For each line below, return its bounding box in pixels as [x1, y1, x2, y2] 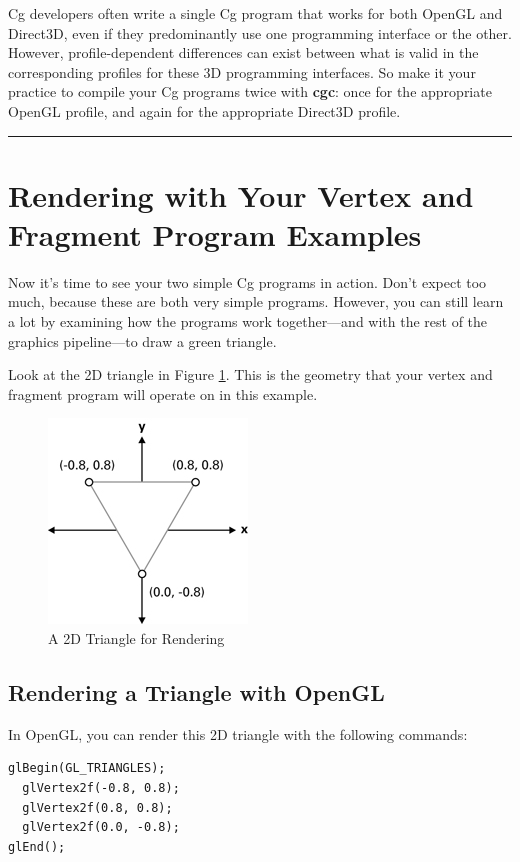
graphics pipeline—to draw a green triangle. [8, 330, 277, 351]
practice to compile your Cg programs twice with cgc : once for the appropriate [8, 81, 492, 102]
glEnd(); [8, 839, 66, 854]
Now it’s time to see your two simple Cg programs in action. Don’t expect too [8, 271, 487, 292]
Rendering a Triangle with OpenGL [8, 677, 385, 708]
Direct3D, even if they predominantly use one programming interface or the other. [8, 22, 512, 43]
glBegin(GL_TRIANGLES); [8, 761, 166, 776]
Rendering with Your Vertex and [8, 174, 474, 215]
